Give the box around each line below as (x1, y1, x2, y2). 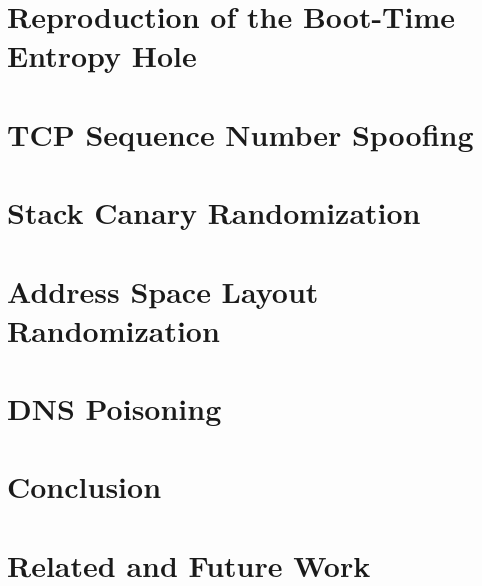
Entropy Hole (7, 35, 197, 76)
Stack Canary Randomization (7, 192, 421, 233)
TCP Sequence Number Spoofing (7, 113, 474, 154)
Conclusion (7, 466, 162, 507)
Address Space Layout (7, 270, 319, 311)
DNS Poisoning (7, 388, 222, 429)
